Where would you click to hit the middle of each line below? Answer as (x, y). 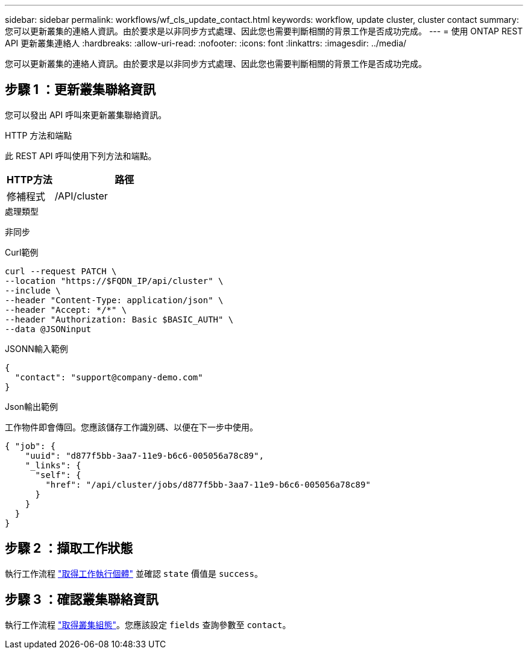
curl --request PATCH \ (61, 271)
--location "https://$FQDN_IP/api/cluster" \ (114, 281)
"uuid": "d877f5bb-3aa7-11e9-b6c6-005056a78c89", (144, 455)
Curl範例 (22, 252)
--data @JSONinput (48, 329)
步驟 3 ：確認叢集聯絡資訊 (82, 600)
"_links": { (53, 465)
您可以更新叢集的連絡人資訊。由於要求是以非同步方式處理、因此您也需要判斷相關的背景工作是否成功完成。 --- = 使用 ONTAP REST (264, 31)
